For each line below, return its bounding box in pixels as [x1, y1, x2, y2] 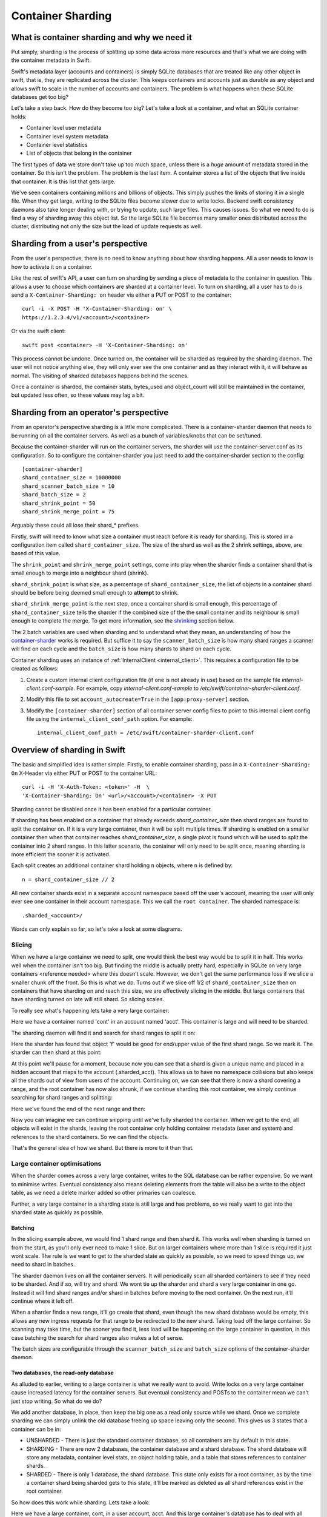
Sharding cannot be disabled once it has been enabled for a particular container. [11, 805, 212, 813]
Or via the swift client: [11, 328, 66, 335]
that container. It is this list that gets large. [11, 178, 116, 185]
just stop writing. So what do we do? [11, 1397, 102, 1405]
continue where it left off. [11, 1297, 74, 1305]
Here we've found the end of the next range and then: [11, 1105, 145, 1112]
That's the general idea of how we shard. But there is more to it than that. [11, 1144, 194, 1152]
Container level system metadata [26, 132, 109, 140]
